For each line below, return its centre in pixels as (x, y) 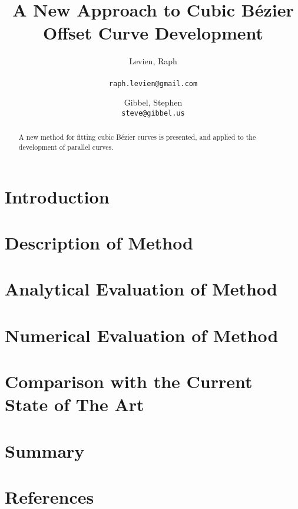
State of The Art (74, 404)
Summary (45, 450)
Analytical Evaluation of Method (141, 289)
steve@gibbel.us (153, 113)
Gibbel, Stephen (153, 102)
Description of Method (99, 242)
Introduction (57, 196)
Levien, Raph (153, 61)
